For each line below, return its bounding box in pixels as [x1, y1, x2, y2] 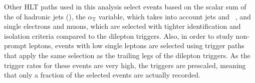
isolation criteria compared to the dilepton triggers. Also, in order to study [4, 30, 233, 41]
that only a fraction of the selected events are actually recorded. [4, 70, 200, 80]
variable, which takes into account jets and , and [98, 11, 251, 21]
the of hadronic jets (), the [4, 11, 86, 21]
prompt [4, 40, 27, 51]
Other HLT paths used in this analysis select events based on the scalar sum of [4, 1, 246, 11]
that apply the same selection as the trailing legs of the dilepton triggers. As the [4, 50, 250, 60]
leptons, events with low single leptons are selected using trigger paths [29, 40, 244, 51]
